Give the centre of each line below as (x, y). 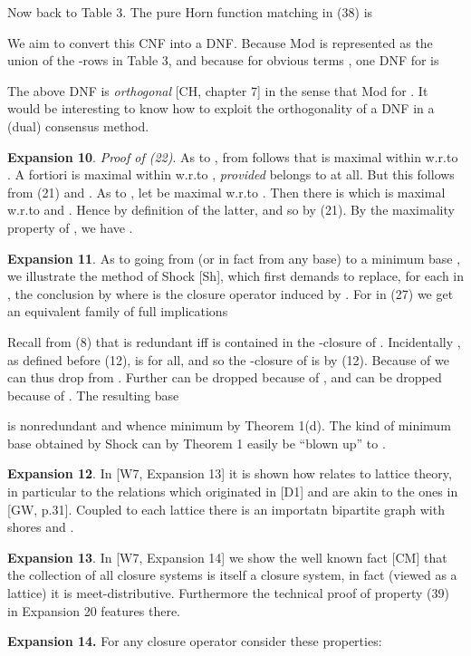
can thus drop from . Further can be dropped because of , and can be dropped (225, 377)
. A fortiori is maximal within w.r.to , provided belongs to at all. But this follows (231, 174)
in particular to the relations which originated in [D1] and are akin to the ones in (233, 492)
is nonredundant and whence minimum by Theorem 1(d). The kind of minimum (229, 425)
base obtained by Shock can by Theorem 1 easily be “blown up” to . (197, 443)
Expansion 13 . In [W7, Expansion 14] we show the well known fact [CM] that (227, 557)
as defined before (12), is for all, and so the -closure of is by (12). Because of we (228, 359)
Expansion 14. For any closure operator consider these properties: (195, 641)
